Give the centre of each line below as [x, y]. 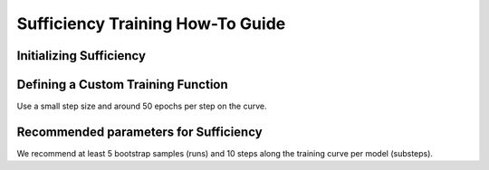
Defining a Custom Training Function [122, 85]
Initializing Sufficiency [81, 56]
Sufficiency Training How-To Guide [151, 24]
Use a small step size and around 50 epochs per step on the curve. [142, 106]
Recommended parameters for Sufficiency [139, 132]
